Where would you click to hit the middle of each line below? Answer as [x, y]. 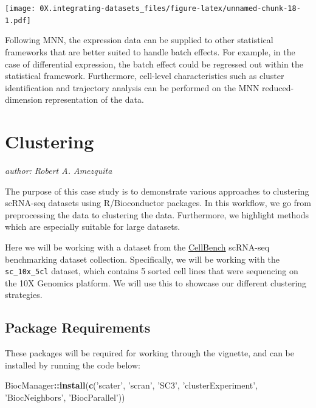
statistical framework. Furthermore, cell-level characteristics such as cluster [145, 76]
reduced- [278, 87]
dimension [24, 99]
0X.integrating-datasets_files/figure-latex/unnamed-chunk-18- [170, 9]
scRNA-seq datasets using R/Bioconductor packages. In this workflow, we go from [158, 203]
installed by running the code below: [73, 365]
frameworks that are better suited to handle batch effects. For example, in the [150, 51]
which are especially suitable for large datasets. [93, 226]
